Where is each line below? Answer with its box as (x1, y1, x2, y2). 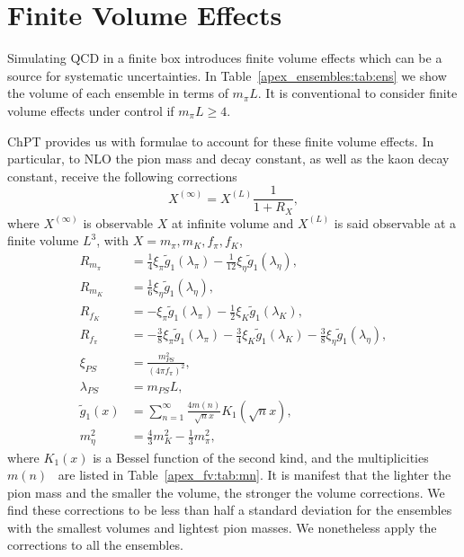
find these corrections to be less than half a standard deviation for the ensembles (7, 500, 452, 519)
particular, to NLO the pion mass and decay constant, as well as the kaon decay (7, 149, 450, 168)
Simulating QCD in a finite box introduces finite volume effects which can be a (7, 49, 442, 67)
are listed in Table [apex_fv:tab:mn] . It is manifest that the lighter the (58, 465, 451, 484)
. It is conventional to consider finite (257, 84, 458, 102)
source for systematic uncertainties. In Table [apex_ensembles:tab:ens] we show (7, 66, 447, 84)
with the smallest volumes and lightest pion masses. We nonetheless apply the (7, 517, 437, 536)
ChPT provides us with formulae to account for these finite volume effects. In (7, 131, 434, 150)
